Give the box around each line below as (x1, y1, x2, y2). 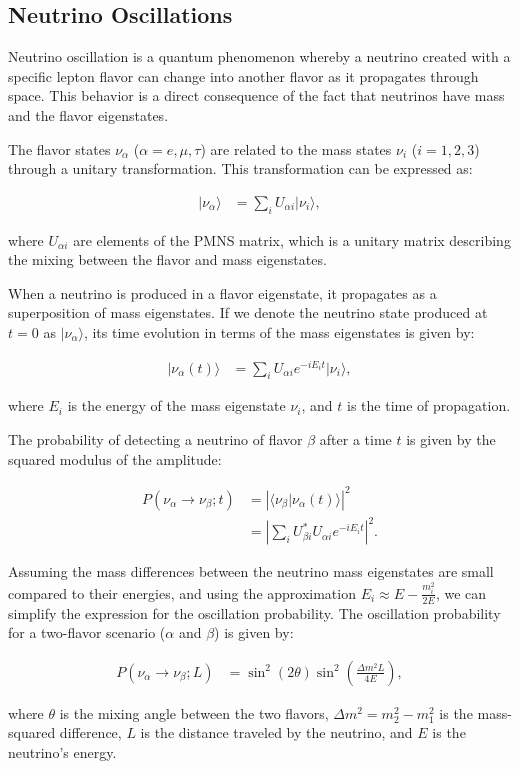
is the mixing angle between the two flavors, (59, 702, 329, 723)
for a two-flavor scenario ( (8, 622, 166, 643)
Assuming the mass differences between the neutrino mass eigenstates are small (8, 561, 494, 582)
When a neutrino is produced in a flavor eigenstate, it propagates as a (8, 282, 437, 303)
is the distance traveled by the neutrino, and (140, 722, 413, 743)
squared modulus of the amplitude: (8, 448, 222, 469)
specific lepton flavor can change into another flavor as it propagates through (8, 65, 479, 86)
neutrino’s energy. (8, 742, 117, 763)
